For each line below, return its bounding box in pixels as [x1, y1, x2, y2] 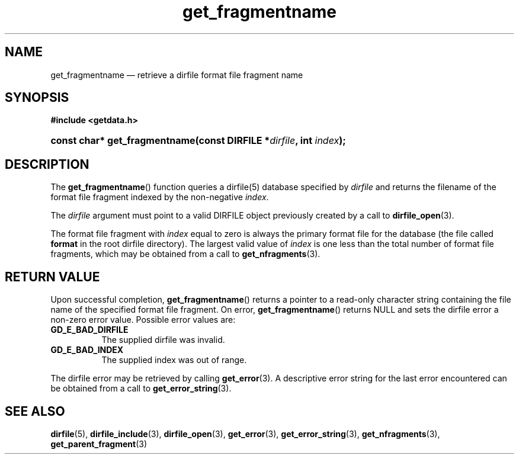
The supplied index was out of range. [101, 355, 247, 365]
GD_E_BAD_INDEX [50, 345, 124, 355]
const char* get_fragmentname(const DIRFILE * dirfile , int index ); [50, 134, 346, 147]
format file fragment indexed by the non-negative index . [50, 192, 269, 203]
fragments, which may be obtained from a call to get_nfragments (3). [50, 249, 321, 259]
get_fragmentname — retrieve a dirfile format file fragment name [50, 69, 303, 80]
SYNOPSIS [5, 90, 69, 105]
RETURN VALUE [5, 269, 100, 284]
